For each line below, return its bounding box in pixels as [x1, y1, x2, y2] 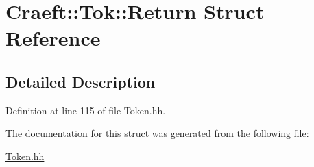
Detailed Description [5, 70, 156, 92]
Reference [5, 24, 101, 52]
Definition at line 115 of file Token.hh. [5, 103, 166, 117]
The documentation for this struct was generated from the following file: [5, 126, 309, 140]
